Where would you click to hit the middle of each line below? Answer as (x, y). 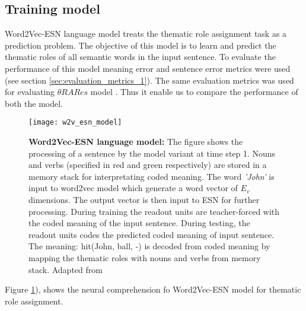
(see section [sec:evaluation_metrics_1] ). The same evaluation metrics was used (149, 80)
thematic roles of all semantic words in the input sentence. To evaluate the (140, 57)
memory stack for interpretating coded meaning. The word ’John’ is (152, 176)
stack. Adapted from (66, 269)
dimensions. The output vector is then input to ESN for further (144, 199)
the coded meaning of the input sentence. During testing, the (139, 223)
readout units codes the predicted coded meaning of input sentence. (152, 234)
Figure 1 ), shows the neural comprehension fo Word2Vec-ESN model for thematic (153, 289)
